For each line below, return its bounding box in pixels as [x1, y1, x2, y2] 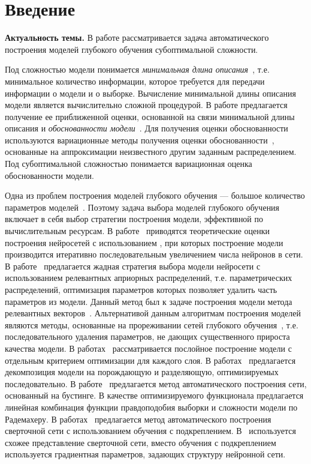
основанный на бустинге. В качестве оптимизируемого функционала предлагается [5, 389, 304, 402]
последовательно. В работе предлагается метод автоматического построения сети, [5, 377, 307, 390]
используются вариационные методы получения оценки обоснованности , [5, 133, 274, 146]
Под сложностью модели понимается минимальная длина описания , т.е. [5, 63, 270, 76]
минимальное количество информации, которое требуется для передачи [5, 74, 265, 87]
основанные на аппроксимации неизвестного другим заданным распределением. [5, 145, 297, 158]
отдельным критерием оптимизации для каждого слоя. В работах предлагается [5, 354, 296, 366]
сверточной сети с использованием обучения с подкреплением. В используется [5, 424, 296, 437]
